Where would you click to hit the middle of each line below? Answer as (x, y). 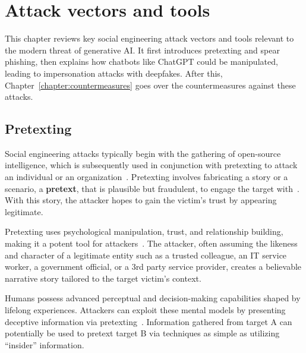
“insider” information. (45, 344)
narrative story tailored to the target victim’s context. (103, 278)
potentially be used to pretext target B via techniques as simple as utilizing (142, 333)
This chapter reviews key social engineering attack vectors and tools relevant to (149, 38)
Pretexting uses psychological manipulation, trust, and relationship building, (144, 231)
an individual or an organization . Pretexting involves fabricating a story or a (146, 177)
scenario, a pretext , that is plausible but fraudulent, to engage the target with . (152, 188)
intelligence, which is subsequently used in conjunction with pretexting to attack (151, 165)
